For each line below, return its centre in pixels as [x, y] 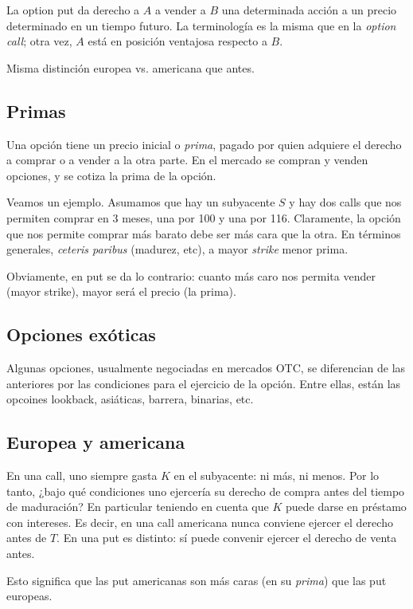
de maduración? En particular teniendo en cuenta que [138, 507]
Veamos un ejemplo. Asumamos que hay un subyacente [141, 202]
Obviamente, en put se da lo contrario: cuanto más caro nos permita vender [191, 275]
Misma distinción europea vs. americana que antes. [131, 67]
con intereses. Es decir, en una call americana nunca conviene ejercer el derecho [200, 522]
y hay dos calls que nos [345, 202]
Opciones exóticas [81, 334]
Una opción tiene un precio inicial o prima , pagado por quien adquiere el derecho [204, 144]
